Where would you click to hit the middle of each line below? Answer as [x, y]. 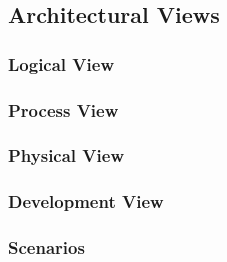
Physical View [66, 155]
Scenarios [46, 247]
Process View [63, 109]
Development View [86, 201]
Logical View [61, 63]
